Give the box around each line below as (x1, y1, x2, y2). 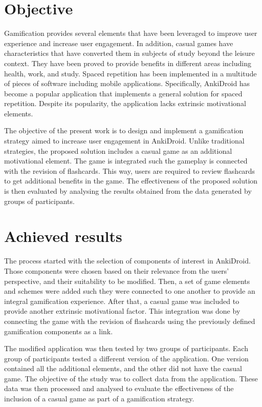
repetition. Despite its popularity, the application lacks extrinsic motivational (4, 98, 246, 109)
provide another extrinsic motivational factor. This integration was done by (4, 306, 241, 316)
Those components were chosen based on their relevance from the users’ (4, 265, 229, 276)
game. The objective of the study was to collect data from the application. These (4, 373, 258, 383)
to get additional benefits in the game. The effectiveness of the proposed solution (4, 175, 258, 186)
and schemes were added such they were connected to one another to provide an (4, 286, 255, 296)
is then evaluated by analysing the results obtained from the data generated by (4, 186, 252, 196)
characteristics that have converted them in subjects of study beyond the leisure (4, 48, 255, 58)
